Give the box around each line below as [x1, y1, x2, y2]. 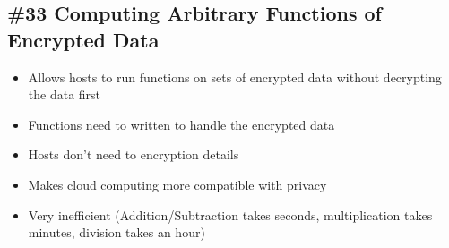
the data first [28, 85, 101, 104]
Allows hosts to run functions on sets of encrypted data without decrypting [28, 67, 442, 86]
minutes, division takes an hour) [28, 223, 205, 242]
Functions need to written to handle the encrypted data [28, 115, 335, 133]
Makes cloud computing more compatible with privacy [28, 175, 327, 193]
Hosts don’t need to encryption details [28, 145, 239, 164]
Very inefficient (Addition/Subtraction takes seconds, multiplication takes [28, 205, 433, 224]
